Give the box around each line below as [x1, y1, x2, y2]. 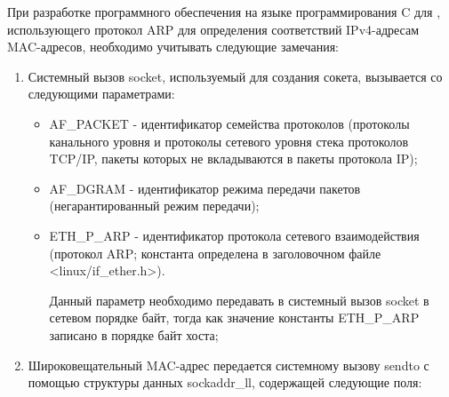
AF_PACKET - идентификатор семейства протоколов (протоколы [49, 114, 410, 132]
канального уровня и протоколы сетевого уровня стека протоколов [49, 131, 409, 150]
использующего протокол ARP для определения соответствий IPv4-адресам [7, 20, 420, 38]
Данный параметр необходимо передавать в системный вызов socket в [49, 290, 429, 309]
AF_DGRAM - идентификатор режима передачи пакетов [49, 179, 361, 197]
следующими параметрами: [28, 84, 175, 103]
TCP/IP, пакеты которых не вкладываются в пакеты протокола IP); [49, 149, 418, 168]
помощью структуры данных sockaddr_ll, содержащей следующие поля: [28, 373, 422, 392]
